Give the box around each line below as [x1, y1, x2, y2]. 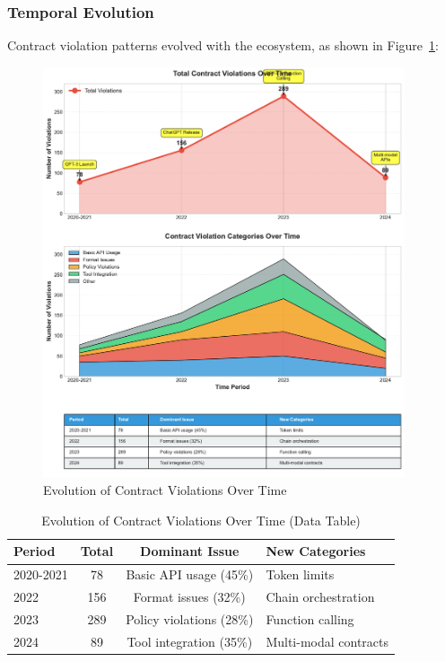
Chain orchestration [266, 587, 375, 606]
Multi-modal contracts [266, 631, 389, 650]
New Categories [266, 542, 366, 560]
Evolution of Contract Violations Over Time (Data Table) [41, 510, 361, 529]
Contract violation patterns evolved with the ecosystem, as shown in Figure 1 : [7, 36, 439, 55]
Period [13, 542, 56, 560]
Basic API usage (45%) [126, 565, 254, 584]
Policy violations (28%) [126, 609, 254, 628]
